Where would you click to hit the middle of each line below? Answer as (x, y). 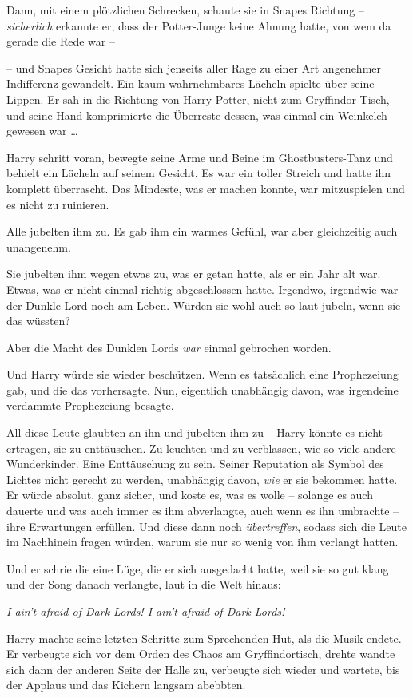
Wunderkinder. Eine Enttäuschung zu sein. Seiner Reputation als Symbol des (195, 464)
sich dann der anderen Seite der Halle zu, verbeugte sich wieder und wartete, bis (203, 669)
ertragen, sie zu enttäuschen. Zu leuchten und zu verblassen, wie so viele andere (201, 448)
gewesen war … (42, 131)
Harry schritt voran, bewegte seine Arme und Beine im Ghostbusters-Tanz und (200, 157)
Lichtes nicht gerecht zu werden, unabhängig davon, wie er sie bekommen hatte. (202, 479)
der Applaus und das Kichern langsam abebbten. (126, 685)
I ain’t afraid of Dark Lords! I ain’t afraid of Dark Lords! (146, 611)
